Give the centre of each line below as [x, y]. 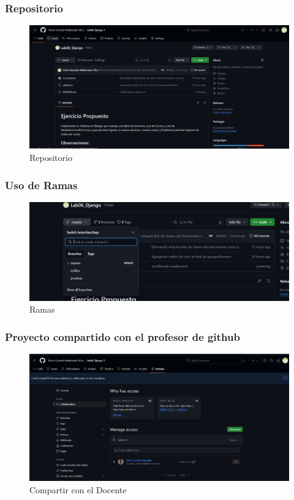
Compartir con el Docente [78, 489]
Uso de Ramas [41, 185]
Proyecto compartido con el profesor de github [123, 336]
